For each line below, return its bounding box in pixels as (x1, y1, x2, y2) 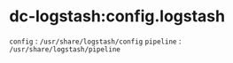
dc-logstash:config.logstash (9, 6, 226, 27)
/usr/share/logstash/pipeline (9, 44, 121, 54)
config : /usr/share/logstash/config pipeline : (9, 35, 182, 46)
